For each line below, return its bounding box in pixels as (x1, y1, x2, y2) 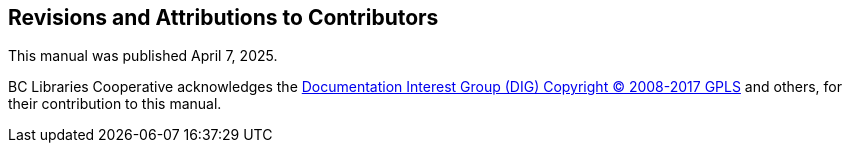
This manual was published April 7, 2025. (8, 47, 278, 65)
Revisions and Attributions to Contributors (8, 5, 439, 30)
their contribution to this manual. (8, 95, 222, 113)
